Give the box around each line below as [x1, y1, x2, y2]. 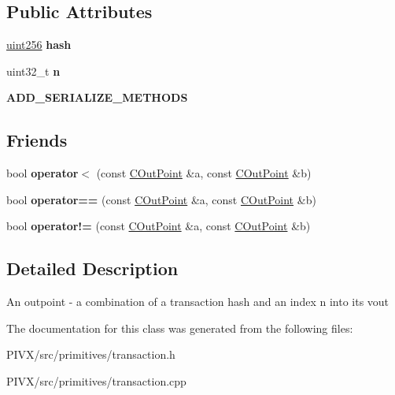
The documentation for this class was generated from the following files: [6, 319, 353, 336]
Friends [6, 128, 68, 152]
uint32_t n [6, 62, 61, 79]
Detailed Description [6, 256, 179, 281]
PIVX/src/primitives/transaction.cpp [6, 372, 186, 389]
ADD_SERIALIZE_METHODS [6, 89, 188, 106]
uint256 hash [6, 36, 72, 53]
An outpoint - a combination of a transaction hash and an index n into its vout [6, 293, 389, 310]
